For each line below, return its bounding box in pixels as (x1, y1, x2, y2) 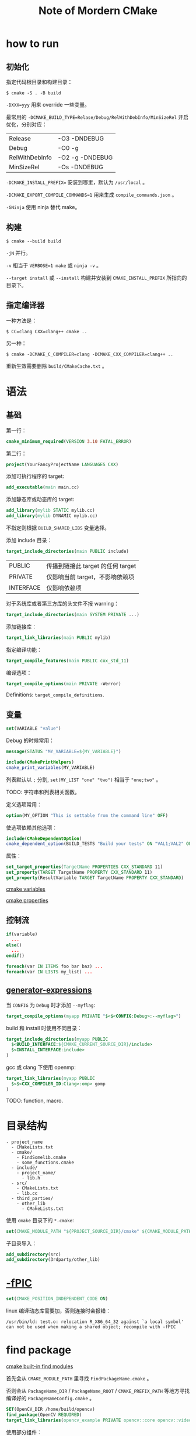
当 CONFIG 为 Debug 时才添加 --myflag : (6, 1001, 95, 1008)
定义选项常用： (6, 801, 42, 808)
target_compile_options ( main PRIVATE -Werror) (6, 681, 121, 686)
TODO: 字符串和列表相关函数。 (6, 788, 80, 795)
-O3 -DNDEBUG (57, 135, 104, 142)
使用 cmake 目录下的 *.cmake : (6, 1216, 74, 1223)
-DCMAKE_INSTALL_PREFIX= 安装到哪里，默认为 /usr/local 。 (6, 179, 148, 186)
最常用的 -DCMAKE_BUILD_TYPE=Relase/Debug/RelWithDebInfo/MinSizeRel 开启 (6, 114, 188, 121)
